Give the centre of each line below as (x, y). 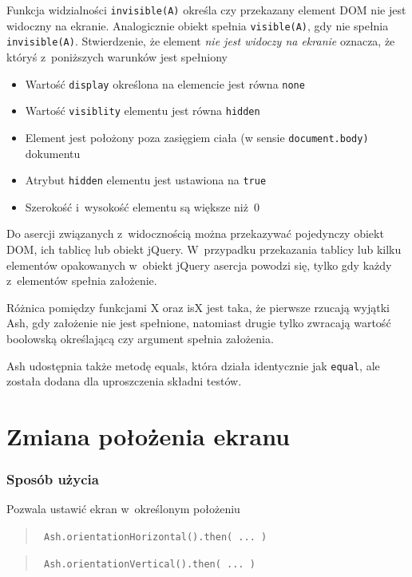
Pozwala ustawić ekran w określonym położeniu (123, 509)
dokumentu (53, 153)
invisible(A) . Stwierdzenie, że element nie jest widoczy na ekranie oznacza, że (201, 41)
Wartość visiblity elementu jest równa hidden (143, 111)
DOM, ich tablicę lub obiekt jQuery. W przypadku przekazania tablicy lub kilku (204, 249)
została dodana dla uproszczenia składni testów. (124, 381)
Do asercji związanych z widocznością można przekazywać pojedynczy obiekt (195, 233)
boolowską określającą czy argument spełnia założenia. (140, 338)
